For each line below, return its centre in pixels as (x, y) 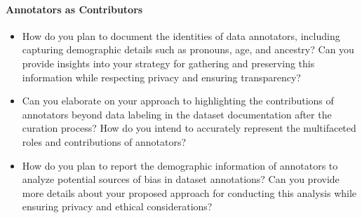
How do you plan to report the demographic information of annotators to (180, 165)
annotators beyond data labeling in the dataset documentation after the (177, 114)
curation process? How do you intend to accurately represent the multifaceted (189, 128)
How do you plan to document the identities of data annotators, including (181, 35)
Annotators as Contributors (74, 9)
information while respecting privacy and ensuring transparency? (161, 77)
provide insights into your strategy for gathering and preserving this (168, 63)
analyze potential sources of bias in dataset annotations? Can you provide (181, 179)
